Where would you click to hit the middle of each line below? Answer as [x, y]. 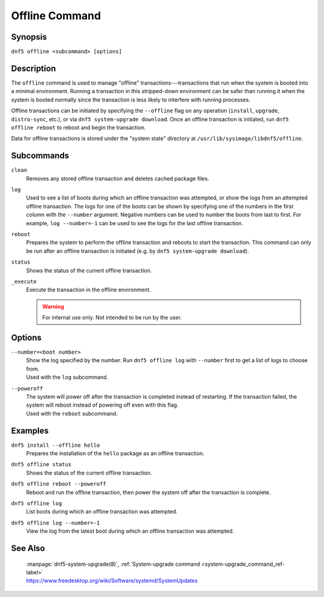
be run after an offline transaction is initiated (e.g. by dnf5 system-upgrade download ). [137, 251]
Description [34, 68]
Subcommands [40, 156]
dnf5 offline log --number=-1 [55, 523]
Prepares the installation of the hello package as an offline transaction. [115, 453]
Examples [30, 430]
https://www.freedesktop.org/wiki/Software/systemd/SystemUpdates [112, 581]
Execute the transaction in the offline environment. [88, 290]
